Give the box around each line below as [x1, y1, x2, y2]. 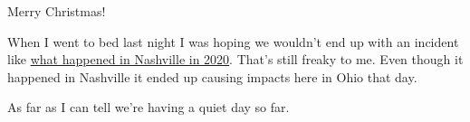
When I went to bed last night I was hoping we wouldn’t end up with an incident [7, 32, 459, 51]
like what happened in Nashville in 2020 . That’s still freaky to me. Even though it [7, 50, 464, 69]
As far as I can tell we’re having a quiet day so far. [7, 98, 290, 117]
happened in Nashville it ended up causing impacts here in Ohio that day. [7, 67, 417, 86]
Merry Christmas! [7, 2, 106, 20]
